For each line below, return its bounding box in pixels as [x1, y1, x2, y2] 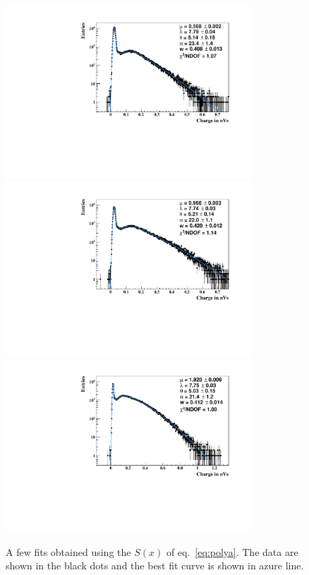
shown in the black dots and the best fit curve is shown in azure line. [6, 558, 304, 573]
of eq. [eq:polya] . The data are [166, 544, 298, 559]
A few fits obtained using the [6, 544, 131, 559]
